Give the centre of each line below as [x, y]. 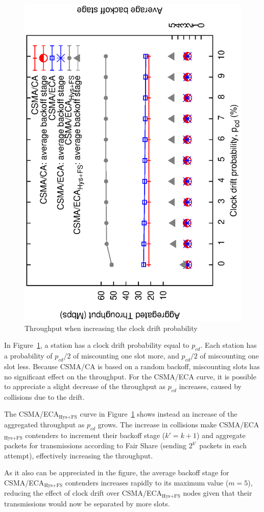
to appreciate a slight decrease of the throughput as [85, 386]
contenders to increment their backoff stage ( [95, 435]
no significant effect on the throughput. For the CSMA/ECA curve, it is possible [130, 376]
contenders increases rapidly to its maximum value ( [147, 482]
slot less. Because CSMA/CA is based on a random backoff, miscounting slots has [132, 366]
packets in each [223, 445]
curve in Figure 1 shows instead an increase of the [159, 414]
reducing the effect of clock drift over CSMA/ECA [83, 493]
